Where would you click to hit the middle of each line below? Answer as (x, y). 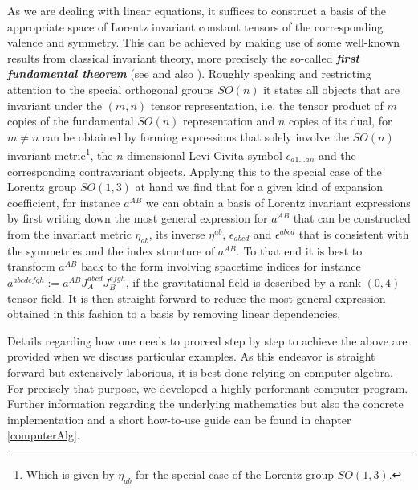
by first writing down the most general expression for (138, 218)
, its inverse (177, 233)
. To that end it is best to (299, 250)
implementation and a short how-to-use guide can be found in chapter (179, 419)
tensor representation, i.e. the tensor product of (267, 105)
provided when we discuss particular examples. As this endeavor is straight (191, 356)
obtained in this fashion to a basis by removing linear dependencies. (174, 314)
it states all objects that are (331, 89)
